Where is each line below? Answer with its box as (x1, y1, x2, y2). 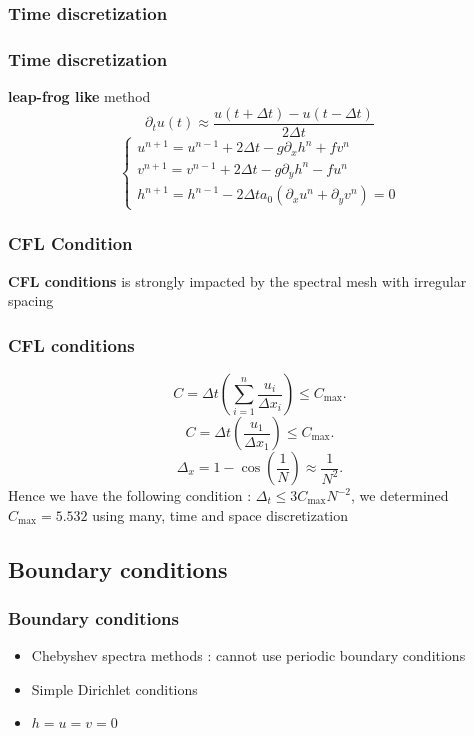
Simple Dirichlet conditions (31, 678, 198, 699)
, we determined (350, 485, 449, 505)
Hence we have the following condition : (8, 485, 252, 505)
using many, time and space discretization (92, 504, 349, 525)
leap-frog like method (8, 86, 151, 107)
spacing (8, 290, 54, 311)
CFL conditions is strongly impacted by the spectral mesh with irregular (8, 270, 467, 291)
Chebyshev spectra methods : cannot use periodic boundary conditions (31, 645, 466, 666)
